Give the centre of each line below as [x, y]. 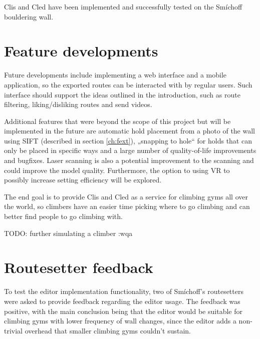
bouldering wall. [29, 16]
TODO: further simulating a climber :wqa [68, 233]
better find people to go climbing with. [63, 216]
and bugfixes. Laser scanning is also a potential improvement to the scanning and [129, 160]
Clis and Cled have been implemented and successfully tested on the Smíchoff [123, 6]
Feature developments [81, 51]
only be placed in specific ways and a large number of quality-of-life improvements [130, 150]
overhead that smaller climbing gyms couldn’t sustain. [108, 330]
